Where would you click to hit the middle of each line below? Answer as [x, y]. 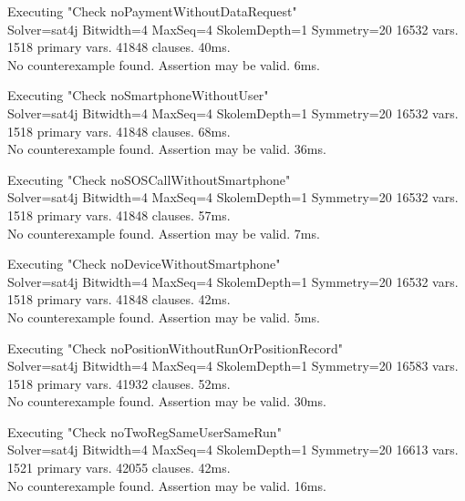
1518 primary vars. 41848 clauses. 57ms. [119, 215]
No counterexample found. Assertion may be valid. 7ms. [164, 233]
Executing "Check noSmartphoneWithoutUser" [138, 95]
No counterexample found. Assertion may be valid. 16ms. [167, 485]
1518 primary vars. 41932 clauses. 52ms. [119, 383]
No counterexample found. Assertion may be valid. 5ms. [164, 317]
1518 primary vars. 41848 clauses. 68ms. [119, 131]
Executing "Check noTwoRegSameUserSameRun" [145, 431]
